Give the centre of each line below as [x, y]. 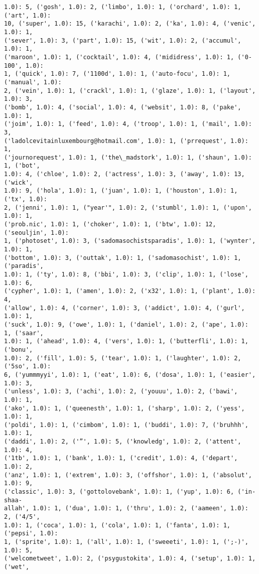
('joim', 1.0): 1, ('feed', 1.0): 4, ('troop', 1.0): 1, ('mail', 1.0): [128, 124]
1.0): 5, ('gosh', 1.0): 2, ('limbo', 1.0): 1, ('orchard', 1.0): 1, [123, 7]
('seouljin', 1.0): [36, 233]
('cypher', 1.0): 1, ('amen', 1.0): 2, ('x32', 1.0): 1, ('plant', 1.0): [130, 291]
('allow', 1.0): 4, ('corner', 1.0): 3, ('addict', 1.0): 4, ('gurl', [124, 308]
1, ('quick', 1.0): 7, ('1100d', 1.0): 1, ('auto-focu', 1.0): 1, [117, 74]
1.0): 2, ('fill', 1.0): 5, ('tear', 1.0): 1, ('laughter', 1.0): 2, [123, 358]
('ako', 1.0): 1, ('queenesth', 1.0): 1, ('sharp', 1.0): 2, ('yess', [124, 408]
